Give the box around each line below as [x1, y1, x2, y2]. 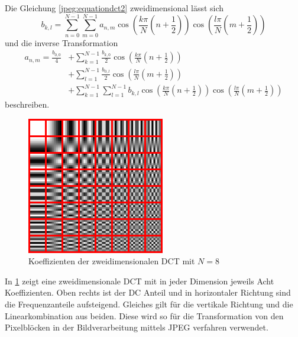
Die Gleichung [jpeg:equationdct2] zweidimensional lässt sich [5, 2, 224, 14]
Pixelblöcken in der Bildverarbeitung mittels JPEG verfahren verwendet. [5, 321, 268, 333]
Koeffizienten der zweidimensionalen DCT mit [28, 255, 195, 267]
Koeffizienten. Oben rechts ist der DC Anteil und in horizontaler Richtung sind [5, 286, 291, 299]
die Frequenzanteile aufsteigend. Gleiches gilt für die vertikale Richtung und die [5, 298, 293, 310]
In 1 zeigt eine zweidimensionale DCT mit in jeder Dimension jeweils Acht [5, 274, 274, 287]
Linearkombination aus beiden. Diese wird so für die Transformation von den [5, 309, 284, 322]
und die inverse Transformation [5, 36, 118, 48]
